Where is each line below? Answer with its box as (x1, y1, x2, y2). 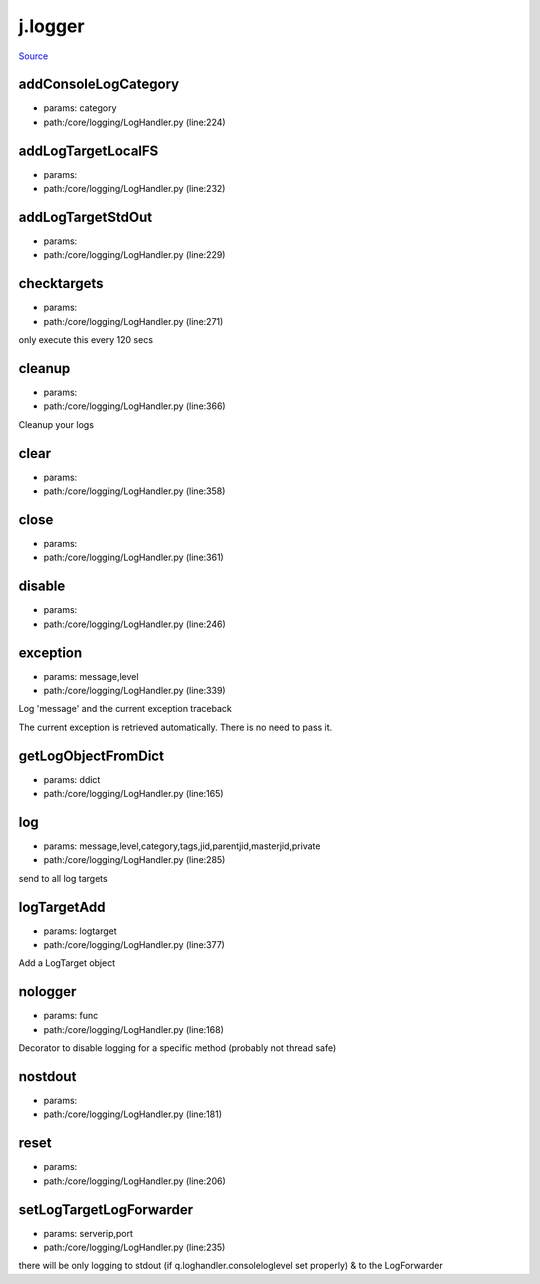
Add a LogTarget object (18, 957, 115, 969)
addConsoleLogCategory (18, 76, 180, 93)
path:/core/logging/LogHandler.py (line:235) (43, 1241, 226, 1254)
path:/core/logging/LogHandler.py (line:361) (43, 551, 224, 564)
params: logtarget (43, 925, 117, 937)
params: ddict (43, 773, 101, 785)
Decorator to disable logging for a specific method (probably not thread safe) (18, 1042, 337, 1054)
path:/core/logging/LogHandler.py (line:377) (43, 939, 225, 951)
